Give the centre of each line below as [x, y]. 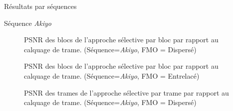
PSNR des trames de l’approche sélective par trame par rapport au [126, 92]
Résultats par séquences [40, 6]
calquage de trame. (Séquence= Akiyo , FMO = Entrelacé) [112, 75]
